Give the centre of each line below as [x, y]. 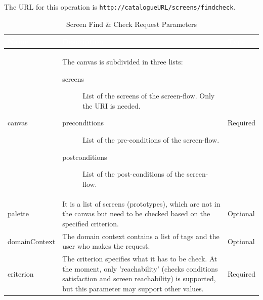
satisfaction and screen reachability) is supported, [139, 278]
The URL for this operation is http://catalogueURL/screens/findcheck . [120, 7]
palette [18, 213]
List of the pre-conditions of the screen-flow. [151, 140]
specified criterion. [91, 223]
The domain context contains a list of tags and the [141, 236]
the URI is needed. [112, 105]
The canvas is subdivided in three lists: [123, 62]
